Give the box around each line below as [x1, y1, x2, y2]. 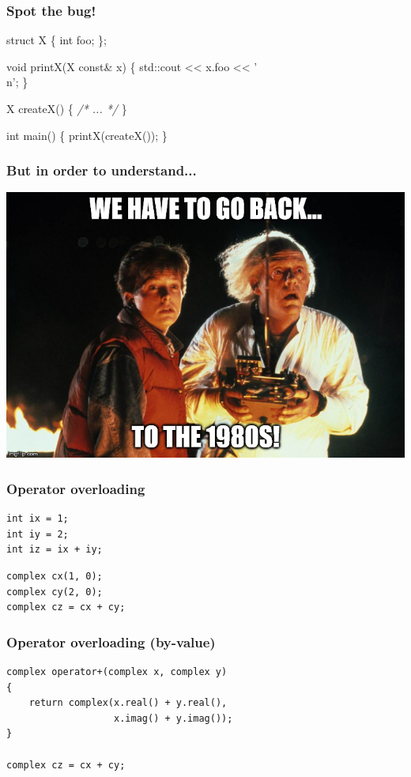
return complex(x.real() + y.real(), [28, 697, 228, 709]
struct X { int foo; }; [6, 32, 107, 48]
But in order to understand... [6, 160, 197, 180]
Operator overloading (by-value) [6, 632, 216, 651]
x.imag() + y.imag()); [114, 712, 233, 724]
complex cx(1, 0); [6, 571, 103, 582]
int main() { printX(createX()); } [6, 126, 168, 143]
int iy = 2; [6, 528, 69, 540]
